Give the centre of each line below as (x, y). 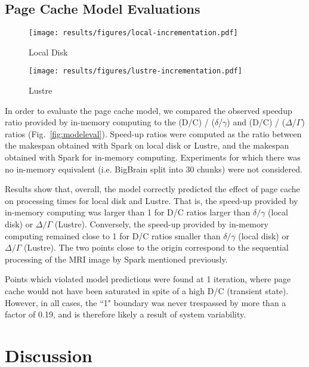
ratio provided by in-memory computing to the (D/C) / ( (110, 122)
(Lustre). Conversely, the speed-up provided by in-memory (161, 224)
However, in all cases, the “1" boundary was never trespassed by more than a (146, 302)
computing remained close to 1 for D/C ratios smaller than (113, 235)
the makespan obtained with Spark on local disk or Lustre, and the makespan (147, 145)
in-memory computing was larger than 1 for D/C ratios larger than (128, 212)
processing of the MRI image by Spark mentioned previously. (116, 259)
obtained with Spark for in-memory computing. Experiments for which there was (153, 157)
